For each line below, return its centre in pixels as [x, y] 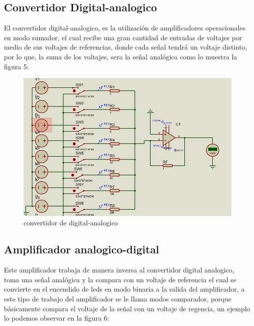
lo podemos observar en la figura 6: [57, 318]
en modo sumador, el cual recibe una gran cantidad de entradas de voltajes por [123, 37]
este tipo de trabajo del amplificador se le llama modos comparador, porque [118, 298]
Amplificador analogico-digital [82, 249]
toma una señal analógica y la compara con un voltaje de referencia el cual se [120, 279]
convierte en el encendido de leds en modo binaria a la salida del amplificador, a [124, 289]
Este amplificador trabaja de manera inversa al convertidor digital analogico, [119, 270]
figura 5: [16, 66]
